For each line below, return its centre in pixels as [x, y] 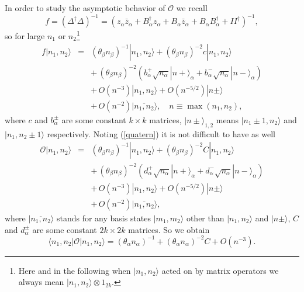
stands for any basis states [104, 218]
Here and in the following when [75, 270]
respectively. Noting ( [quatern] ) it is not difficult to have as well [161, 133]
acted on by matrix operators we [220, 270]
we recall [192, 8]
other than [205, 218]
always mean [41, 282]
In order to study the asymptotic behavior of [85, 8]
